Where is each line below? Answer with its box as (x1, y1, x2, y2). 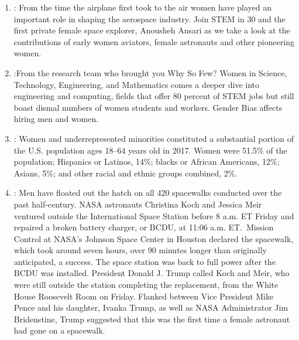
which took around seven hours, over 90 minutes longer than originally (13, 244, 267, 256)
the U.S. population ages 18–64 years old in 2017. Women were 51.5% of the (13, 144, 287, 156)
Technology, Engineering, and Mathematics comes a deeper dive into (13, 78, 260, 90)
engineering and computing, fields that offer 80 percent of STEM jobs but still (13, 90, 294, 102)
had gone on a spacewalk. (13, 324, 105, 336)
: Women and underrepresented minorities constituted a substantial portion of (13, 132, 294, 144)
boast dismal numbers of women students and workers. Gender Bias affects (13, 101, 283, 113)
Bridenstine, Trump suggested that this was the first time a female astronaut (13, 312, 290, 325)
